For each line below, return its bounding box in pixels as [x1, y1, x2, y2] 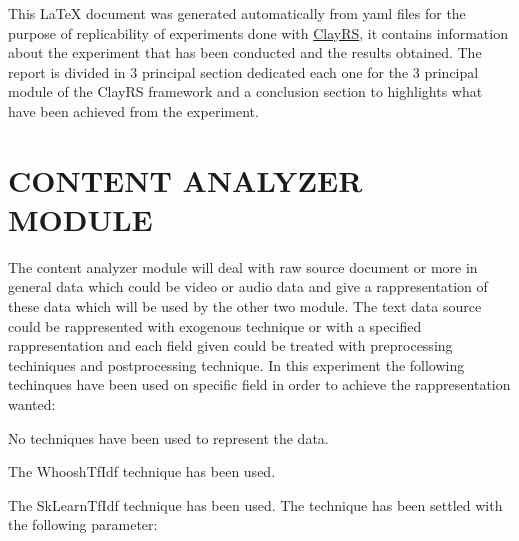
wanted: [8, 394, 56, 415]
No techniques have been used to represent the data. [8, 427, 329, 448]
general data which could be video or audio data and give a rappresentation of [8, 276, 488, 297]
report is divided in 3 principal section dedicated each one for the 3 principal [8, 61, 479, 82]
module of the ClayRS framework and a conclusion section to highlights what [8, 81, 483, 102]
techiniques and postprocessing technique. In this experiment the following [8, 354, 465, 375]
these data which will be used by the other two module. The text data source [8, 296, 482, 317]
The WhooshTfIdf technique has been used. [8, 461, 276, 482]
